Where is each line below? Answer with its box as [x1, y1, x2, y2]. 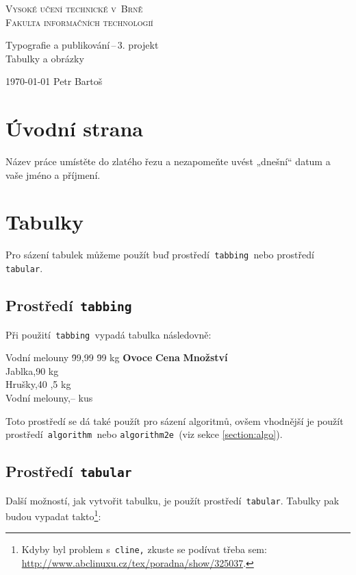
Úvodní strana [5, 114, 144, 143]
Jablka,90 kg [5, 363, 59, 378]
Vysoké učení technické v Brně [5, 1, 143, 15]
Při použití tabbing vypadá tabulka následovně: [5, 327, 212, 341]
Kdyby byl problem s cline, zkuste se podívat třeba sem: [21, 542, 267, 556]
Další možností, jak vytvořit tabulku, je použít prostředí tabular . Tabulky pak [5, 493, 340, 507]
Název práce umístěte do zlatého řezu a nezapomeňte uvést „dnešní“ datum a [5, 154, 331, 169]
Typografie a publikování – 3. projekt [5, 38, 159, 52]
